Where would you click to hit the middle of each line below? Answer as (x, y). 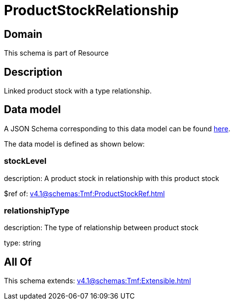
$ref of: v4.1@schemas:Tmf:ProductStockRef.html (85, 193)
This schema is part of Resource (56, 53)
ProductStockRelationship (91, 10)
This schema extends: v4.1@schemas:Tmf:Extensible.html (98, 281)
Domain (23, 34)
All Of (18, 262)
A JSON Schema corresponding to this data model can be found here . (117, 128)
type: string (23, 243)
